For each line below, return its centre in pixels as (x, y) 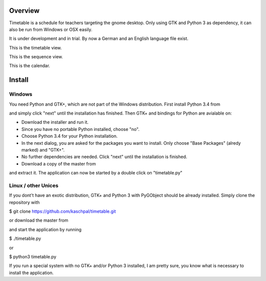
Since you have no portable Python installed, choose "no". (81, 129)
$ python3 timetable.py (33, 257)
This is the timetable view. (35, 47)
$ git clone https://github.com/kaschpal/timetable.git (63, 211)
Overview (24, 11)
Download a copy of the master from (59, 163)
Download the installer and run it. (55, 122)
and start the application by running (45, 229)
